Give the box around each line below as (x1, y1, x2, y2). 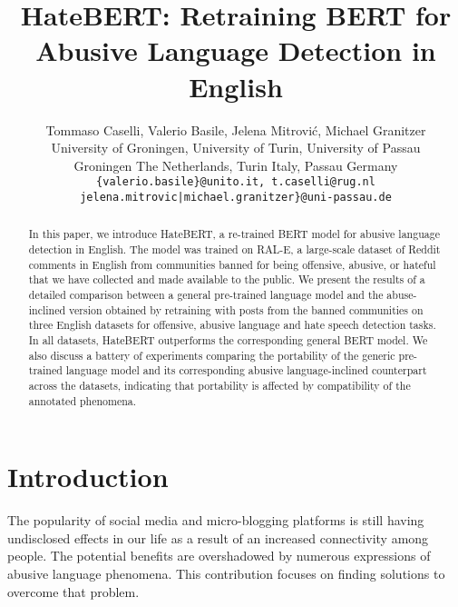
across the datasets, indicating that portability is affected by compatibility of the (28, 377, 411, 393)
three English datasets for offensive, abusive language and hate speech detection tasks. (28, 317, 436, 333)
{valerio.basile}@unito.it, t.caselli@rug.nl (96, 175, 375, 189)
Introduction (7, 458, 169, 495)
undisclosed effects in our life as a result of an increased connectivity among (7, 528, 429, 547)
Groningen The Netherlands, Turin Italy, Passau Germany (73, 155, 398, 174)
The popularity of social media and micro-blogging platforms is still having (7, 511, 424, 530)
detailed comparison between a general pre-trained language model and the (28, 287, 384, 303)
